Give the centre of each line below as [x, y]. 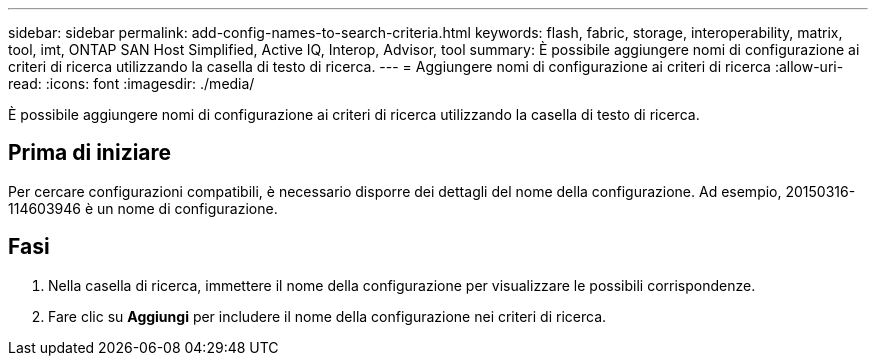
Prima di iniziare [90, 153]
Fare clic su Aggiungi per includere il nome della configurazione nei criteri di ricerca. [327, 316]
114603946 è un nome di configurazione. [143, 208]
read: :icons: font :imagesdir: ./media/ [131, 83]
